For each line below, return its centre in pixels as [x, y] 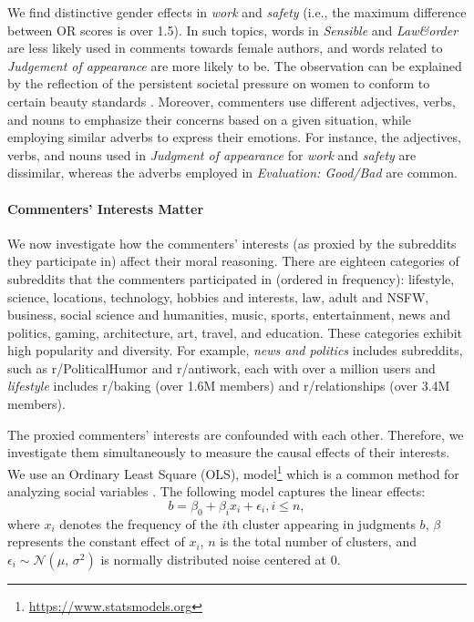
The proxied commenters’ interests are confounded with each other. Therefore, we [236, 434]
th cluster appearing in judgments [321, 523]
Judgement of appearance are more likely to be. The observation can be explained [235, 65]
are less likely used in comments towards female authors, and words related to [225, 48]
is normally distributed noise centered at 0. [221, 559]
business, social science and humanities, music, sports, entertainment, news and [229, 315]
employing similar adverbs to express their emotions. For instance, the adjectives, [234, 137]
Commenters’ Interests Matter [106, 208]
